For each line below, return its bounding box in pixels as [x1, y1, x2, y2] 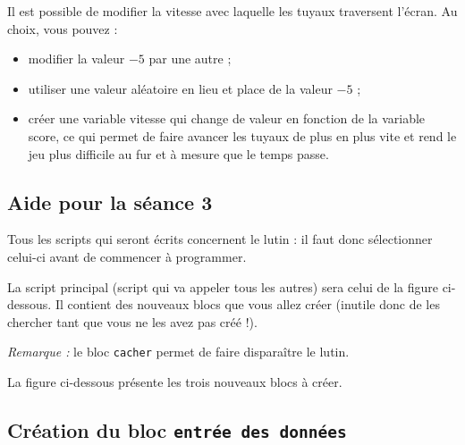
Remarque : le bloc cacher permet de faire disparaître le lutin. [7, 342, 350, 361]
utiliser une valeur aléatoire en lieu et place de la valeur [28, 79, 333, 97]
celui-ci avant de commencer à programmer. [7, 247, 247, 265]
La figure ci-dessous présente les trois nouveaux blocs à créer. [7, 372, 342, 390]
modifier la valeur [28, 49, 125, 68]
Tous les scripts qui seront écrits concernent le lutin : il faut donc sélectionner [7, 230, 433, 248]
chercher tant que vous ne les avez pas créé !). [7, 312, 258, 331]
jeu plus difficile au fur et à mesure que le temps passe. [28, 144, 329, 163]
